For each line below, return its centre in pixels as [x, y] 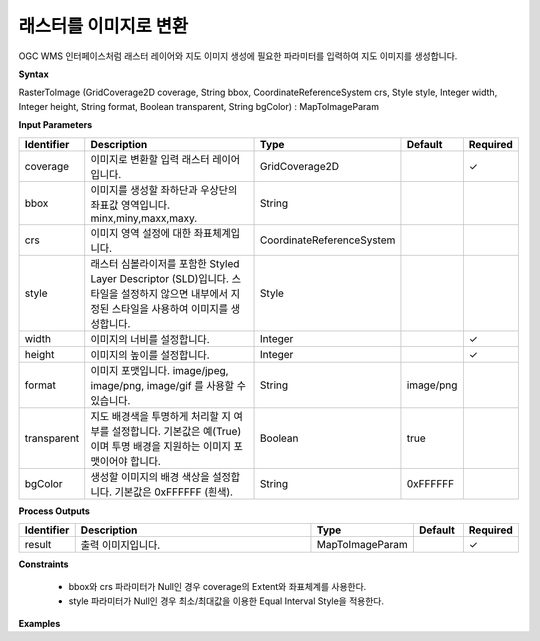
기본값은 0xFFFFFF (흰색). [174, 492]
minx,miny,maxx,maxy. [144, 218]
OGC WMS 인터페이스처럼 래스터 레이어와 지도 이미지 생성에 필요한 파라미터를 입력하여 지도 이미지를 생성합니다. [238, 56]
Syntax [33, 74]
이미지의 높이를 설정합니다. [150, 355]
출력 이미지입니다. [120, 545]
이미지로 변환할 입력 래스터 [150, 159]
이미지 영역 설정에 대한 [141, 233]
